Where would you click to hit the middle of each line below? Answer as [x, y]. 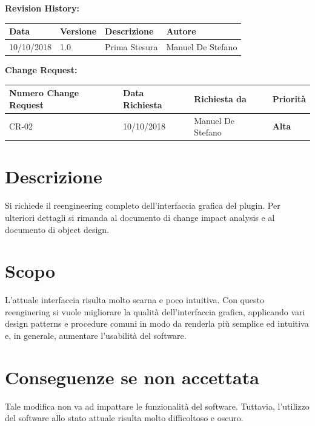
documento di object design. [57, 229]
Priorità [289, 98]
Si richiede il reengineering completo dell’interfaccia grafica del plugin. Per [143, 205]
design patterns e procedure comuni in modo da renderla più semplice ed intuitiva [157, 323]
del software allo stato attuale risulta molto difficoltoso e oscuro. [124, 418]
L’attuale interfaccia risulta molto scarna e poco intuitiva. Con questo [134, 300]
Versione [78, 31]
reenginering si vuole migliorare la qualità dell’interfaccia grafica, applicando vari [155, 311]
